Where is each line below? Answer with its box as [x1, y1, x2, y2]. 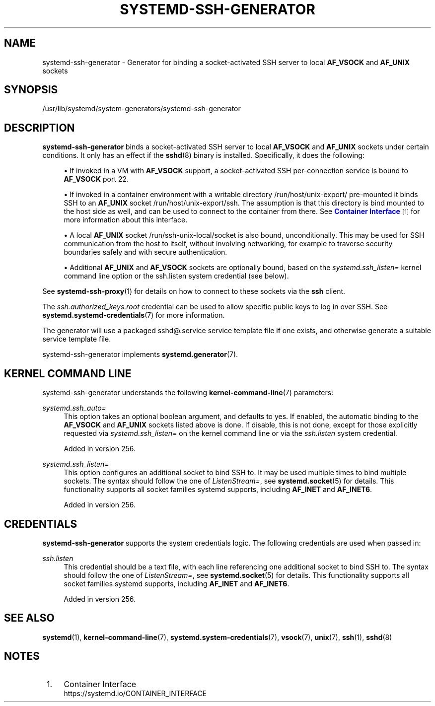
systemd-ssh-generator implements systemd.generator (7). [42, 350, 238, 359]
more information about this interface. [64, 215, 188, 224]
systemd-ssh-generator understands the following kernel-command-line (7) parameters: [42, 388, 334, 397]
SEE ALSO [4, 612, 55, 625]
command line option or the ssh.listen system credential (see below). [64, 272, 289, 281]
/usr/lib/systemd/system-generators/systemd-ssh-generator [42, 104, 241, 113]
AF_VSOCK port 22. [64, 175, 129, 184]
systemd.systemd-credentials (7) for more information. [42, 311, 225, 320]
